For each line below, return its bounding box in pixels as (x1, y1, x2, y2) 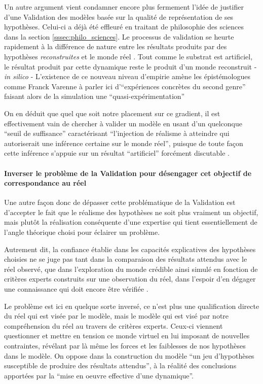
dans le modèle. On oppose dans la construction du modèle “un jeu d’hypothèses (4, 350, 254, 361)
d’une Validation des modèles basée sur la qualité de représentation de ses (4, 11, 234, 22)
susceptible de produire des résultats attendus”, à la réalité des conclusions (4, 360, 237, 371)
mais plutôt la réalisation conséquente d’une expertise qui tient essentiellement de (4, 217, 257, 227)
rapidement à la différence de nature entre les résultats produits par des (4, 41, 227, 52)
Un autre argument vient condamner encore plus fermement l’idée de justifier (4, 2, 244, 12)
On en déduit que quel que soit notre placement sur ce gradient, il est (4, 108, 220, 118)
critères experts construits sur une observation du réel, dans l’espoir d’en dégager (4, 273, 256, 284)
